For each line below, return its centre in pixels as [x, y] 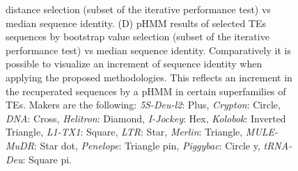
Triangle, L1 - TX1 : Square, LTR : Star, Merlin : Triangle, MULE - [142, 132]
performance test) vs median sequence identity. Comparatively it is [148, 50]
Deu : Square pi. [39, 159]
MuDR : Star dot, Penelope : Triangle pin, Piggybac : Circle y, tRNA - [149, 145]
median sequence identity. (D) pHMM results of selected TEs [136, 23]
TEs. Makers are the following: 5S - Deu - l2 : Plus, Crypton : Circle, [143, 105]
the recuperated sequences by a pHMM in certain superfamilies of [146, 91]
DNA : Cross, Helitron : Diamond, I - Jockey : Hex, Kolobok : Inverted [146, 118]
